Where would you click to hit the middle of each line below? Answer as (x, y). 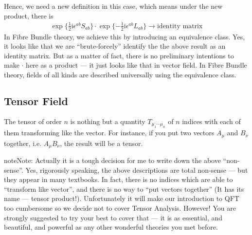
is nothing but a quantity (108, 121)
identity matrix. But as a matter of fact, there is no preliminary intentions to (119, 55)
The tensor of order (33, 121)
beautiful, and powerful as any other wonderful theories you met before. (111, 227)
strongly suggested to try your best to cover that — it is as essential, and (113, 217)
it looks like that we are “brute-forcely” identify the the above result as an (115, 46)
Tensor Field (36, 100)
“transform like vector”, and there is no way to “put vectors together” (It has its (124, 189)
